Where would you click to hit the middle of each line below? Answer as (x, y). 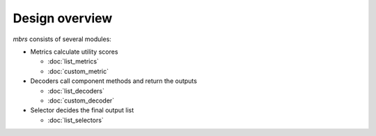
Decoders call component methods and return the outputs (114, 81)
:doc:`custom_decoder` (81, 100)
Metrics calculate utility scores (74, 52)
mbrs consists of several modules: (62, 39)
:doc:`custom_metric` (78, 71)
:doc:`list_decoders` (76, 91)
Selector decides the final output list (82, 110)
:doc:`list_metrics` (73, 61)
